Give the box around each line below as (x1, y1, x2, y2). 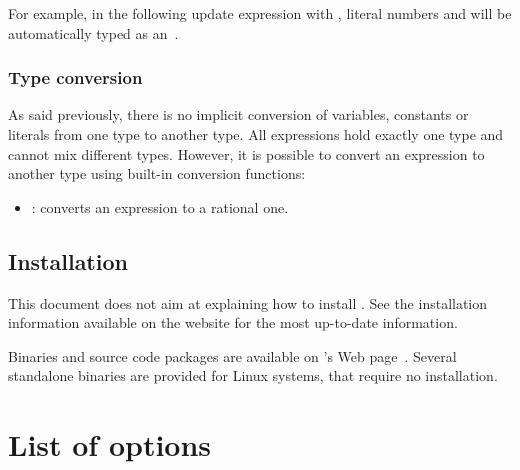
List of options (8, 424, 212, 465)
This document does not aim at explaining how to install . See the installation (8, 292, 488, 313)
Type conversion (8, 65, 143, 90)
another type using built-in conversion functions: (8, 163, 306, 184)
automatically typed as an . (8, 22, 179, 43)
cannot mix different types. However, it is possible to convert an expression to (8, 143, 485, 164)
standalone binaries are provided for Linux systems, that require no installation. (8, 365, 498, 386)
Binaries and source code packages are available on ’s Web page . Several (8, 345, 457, 366)
